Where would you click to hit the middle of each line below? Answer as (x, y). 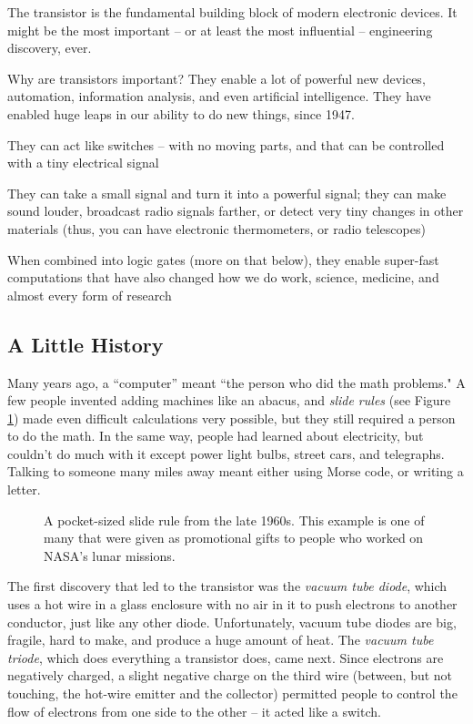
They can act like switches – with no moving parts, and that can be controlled (226, 144)
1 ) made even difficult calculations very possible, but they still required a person (231, 418)
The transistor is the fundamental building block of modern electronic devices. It (232, 12)
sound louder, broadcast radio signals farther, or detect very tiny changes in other (236, 211)
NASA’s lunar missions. (110, 555)
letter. (24, 489)
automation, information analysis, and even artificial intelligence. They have (219, 96)
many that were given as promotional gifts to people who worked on (234, 538)
